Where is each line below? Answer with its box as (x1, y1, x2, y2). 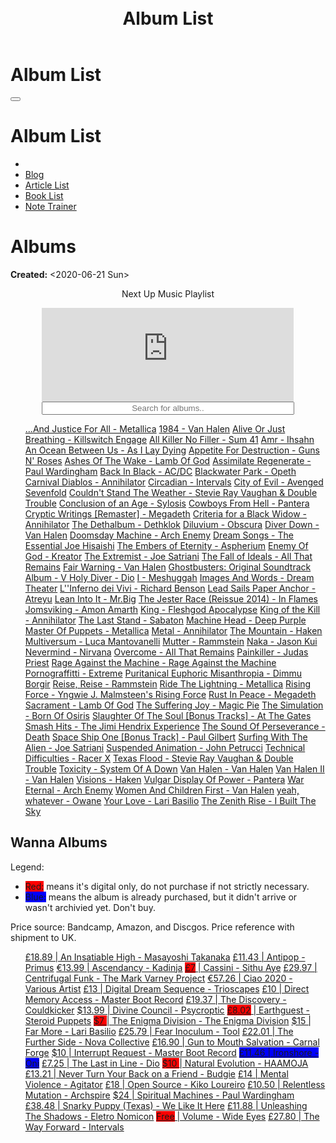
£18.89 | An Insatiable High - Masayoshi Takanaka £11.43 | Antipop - (24, 951, 306, 963)
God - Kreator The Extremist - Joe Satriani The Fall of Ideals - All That (24, 550, 313, 562)
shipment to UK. (10, 931, 77, 943)
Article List (24, 179, 70, 191)
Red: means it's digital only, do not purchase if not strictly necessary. (24, 880, 310, 892)
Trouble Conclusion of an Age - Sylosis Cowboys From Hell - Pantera (24, 497, 310, 509)
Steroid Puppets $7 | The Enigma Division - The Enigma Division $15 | (24, 1014, 312, 1026)
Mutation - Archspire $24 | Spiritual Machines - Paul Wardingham (24, 1089, 295, 1101)
